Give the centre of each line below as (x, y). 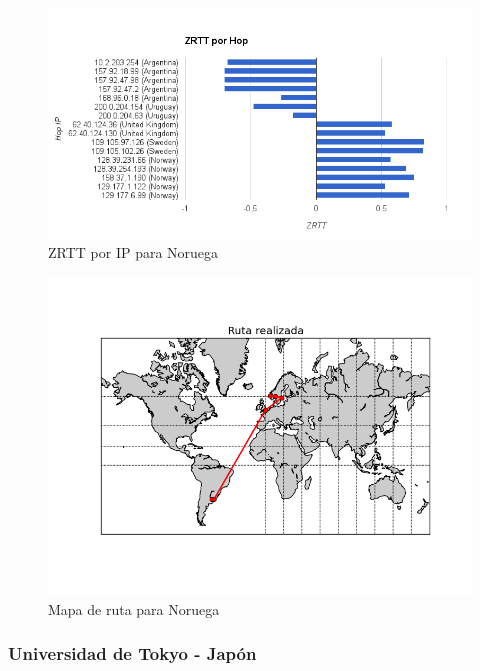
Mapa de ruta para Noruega (134, 608)
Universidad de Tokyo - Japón (132, 653)
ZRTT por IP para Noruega (133, 252)
